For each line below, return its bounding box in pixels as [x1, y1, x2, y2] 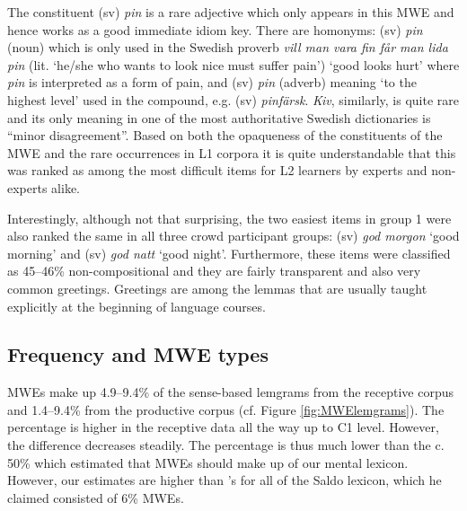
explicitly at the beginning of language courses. [7, 296, 266, 315]
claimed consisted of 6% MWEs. [7, 488, 184, 507]
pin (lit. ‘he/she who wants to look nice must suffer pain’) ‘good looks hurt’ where [7, 55, 460, 74]
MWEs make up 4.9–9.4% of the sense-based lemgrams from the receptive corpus [7, 383, 454, 401]
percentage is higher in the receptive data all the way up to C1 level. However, [7, 418, 439, 436]
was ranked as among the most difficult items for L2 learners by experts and [7, 161, 427, 180]
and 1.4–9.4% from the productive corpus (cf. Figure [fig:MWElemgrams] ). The [7, 400, 445, 418]
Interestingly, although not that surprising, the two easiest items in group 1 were [7, 208, 452, 227]
